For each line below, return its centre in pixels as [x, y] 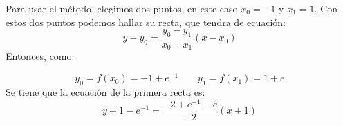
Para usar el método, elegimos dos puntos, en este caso [122, 8]
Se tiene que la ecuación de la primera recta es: [105, 91]
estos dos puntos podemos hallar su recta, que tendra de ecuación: [146, 22]
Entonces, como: [40, 56]
